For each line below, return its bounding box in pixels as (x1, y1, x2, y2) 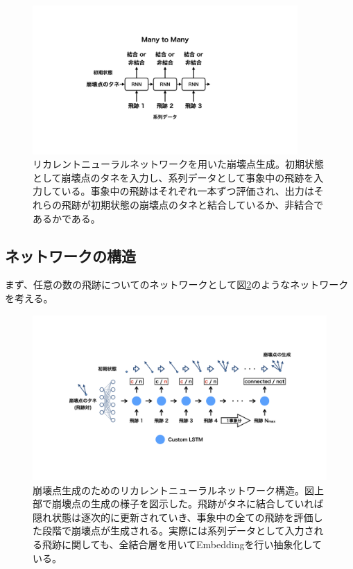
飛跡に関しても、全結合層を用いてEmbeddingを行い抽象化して (42, 537, 322, 552)
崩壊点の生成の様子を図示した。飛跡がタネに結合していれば (51, 496, 324, 511)
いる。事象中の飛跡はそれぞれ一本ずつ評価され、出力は (61, 184, 314, 198)
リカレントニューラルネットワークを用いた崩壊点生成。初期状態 (33, 157, 324, 171)
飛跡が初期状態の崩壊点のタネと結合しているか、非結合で (61, 198, 324, 212)
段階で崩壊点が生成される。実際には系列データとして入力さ (42, 523, 314, 538)
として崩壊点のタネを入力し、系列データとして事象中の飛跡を (33, 170, 314, 184)
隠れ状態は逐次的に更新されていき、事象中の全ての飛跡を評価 (33, 509, 313, 524)
